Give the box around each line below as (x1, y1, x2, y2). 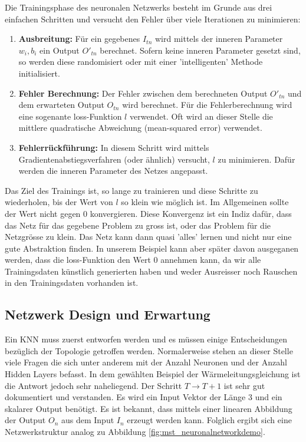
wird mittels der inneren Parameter (154, 32, 283, 45)
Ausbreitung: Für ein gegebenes (18, 32, 140, 45)
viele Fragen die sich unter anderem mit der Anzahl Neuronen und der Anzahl (5, 356, 287, 368)
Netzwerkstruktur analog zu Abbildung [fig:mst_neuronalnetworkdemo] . (5, 425, 265, 438)
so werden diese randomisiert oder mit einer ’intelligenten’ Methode (18, 55, 263, 68)
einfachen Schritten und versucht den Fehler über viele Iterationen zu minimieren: (5, 12, 301, 25)
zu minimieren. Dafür (218, 153, 295, 165)
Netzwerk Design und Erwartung (5, 305, 210, 324)
